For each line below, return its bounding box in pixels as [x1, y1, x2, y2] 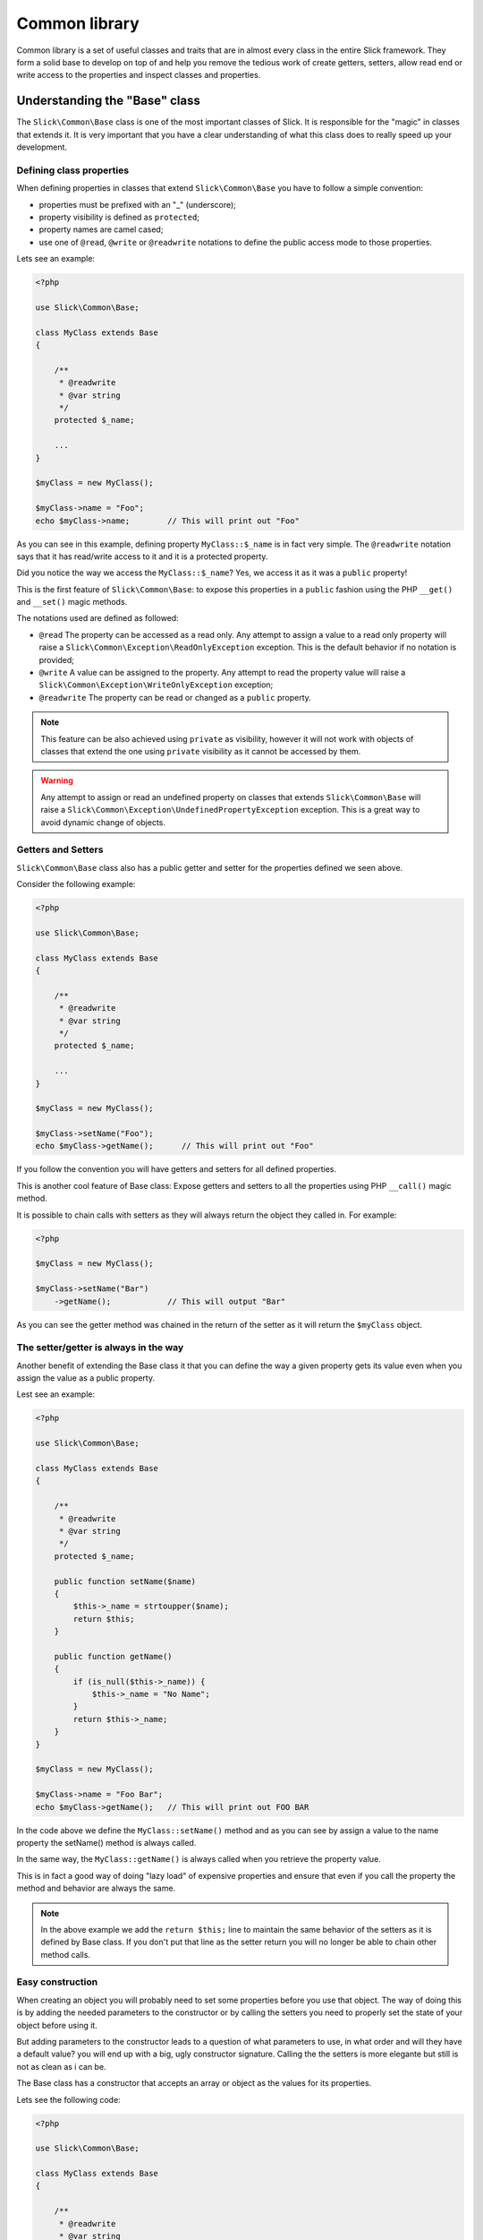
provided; [38, 654, 75, 665]
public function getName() [54, 1651, 174, 1661]
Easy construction [16, 1976, 98, 1988]
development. [16, 142, 67, 152]
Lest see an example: [16, 1389, 96, 1400]
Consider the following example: [16, 879, 136, 890]
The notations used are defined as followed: [16, 613, 179, 624]
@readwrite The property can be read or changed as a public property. [38, 692, 312, 702]
